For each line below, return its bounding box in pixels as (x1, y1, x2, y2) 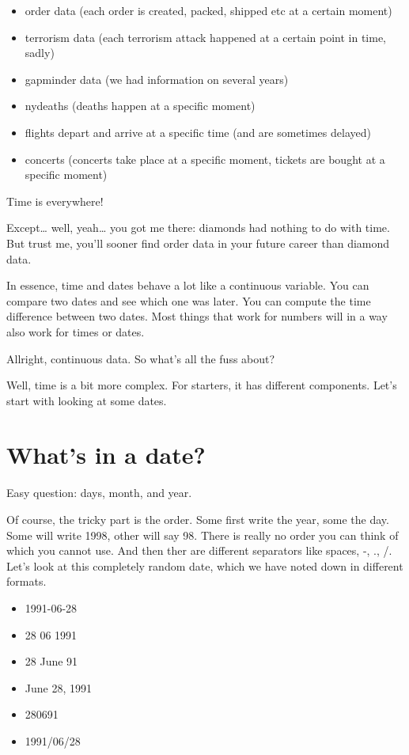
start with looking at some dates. (6, 392, 167, 408)
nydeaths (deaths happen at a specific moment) (25, 97, 256, 114)
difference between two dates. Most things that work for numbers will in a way (6, 308, 388, 324)
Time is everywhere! (6, 192, 104, 209)
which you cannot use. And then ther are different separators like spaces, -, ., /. (6, 542, 392, 559)
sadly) (25, 44, 55, 61)
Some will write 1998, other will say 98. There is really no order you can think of (6, 526, 399, 543)
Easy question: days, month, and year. (6, 484, 192, 501)
